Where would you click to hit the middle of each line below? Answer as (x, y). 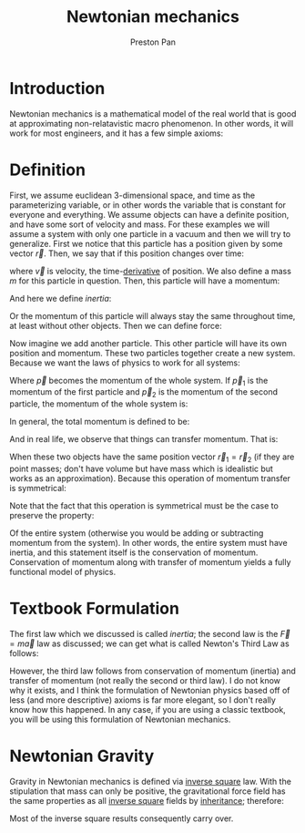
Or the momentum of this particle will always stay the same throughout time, (152, 315)
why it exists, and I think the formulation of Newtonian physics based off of (150, 690)
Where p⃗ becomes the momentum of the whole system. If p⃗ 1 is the (139, 381)
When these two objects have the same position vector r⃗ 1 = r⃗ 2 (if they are (152, 458)
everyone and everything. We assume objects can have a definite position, (149, 214)
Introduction (57, 88)
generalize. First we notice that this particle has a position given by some (146, 243)
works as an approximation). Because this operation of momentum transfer (150, 478)
